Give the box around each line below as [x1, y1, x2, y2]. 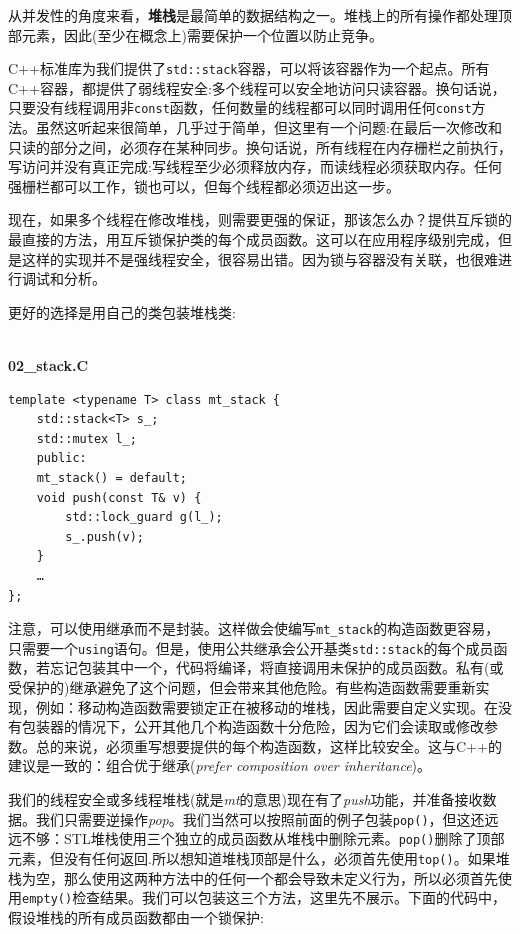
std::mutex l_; [36, 431, 137, 446]
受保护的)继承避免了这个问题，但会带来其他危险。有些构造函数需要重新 [8, 677, 476, 698]
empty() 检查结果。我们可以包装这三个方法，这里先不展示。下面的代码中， [22, 887, 507, 908]
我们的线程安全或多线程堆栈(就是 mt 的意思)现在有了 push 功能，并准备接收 [8, 789, 483, 810]
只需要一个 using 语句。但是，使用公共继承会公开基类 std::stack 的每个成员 [8, 637, 494, 658]
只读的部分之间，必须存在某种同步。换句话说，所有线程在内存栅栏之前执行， [8, 136, 512, 157]
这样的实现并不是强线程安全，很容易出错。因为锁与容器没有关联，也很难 [21, 248, 498, 269]
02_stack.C [8, 355, 89, 376]
